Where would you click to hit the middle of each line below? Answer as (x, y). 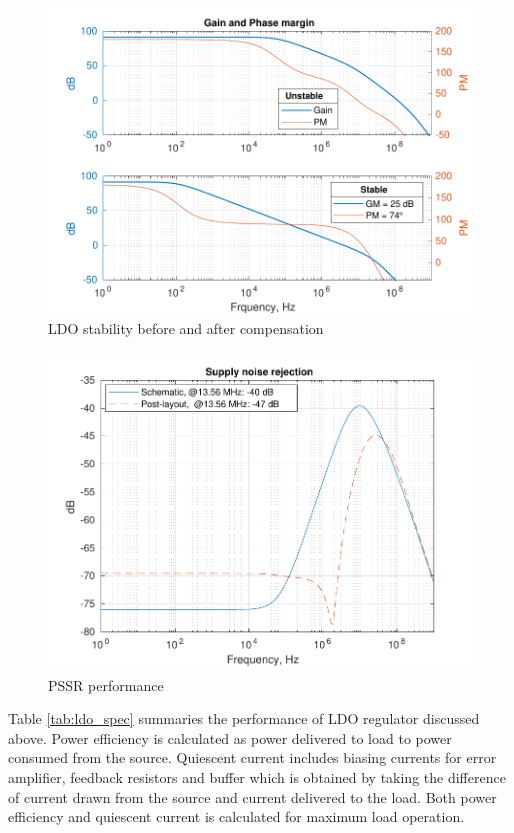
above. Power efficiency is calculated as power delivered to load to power (230, 737)
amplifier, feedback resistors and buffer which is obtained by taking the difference (257, 777)
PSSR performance (106, 684)
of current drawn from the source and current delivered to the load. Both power (252, 796)
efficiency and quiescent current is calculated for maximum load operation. (236, 816)
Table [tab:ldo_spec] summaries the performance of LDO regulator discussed (244, 718)
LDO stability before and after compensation (186, 328)
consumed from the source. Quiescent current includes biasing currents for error (252, 757)
